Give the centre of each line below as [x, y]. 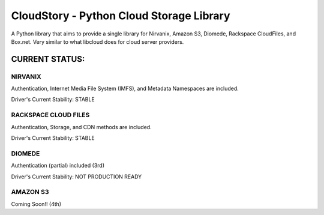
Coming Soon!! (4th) [36, 204]
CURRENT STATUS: [48, 59]
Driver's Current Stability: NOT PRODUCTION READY [76, 177]
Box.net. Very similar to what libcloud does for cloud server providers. [97, 41]
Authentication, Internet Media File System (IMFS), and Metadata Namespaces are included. [125, 89]
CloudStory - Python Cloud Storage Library [121, 16]
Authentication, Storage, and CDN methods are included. [82, 127]
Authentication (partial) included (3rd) [58, 166]
